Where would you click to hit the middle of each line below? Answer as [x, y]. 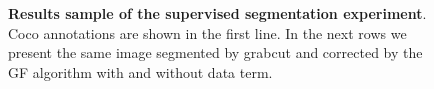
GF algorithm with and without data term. [140, 71]
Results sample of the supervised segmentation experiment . [217, 13]
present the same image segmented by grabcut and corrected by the [215, 52]
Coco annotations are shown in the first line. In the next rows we [207, 32]
